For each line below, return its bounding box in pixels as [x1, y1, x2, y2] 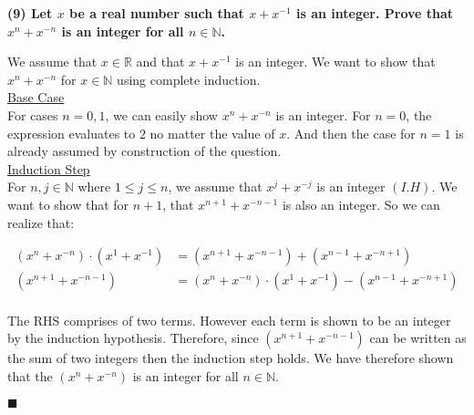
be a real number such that [69, 4, 244, 22]
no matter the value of [149, 123, 275, 142]
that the [7, 366, 53, 385]
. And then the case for [286, 123, 416, 142]
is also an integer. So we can [282, 194, 440, 213]
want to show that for [7, 194, 129, 213]
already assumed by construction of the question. [7, 141, 282, 161]
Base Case [7, 88, 65, 107]
